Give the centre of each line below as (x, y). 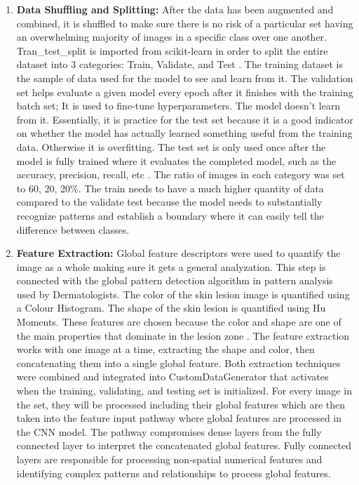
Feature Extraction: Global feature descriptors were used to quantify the (178, 253)
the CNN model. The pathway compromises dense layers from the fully (169, 431)
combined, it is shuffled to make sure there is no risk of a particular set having (185, 23)
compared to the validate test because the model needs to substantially (169, 202)
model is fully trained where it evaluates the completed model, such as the (176, 160)
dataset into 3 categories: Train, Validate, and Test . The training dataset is (180, 64)
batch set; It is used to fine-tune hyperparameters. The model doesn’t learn (178, 106)
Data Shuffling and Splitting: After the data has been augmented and (175, 9)
